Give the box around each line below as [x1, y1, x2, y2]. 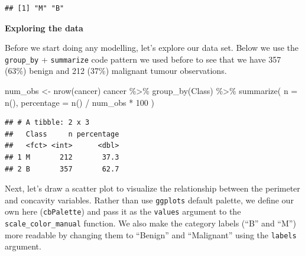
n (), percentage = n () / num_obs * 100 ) [5, 96, 154, 108]
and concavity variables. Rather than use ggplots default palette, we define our [5, 193, 294, 206]
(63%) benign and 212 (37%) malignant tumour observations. [5, 64, 227, 77]
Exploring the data [5, 21, 83, 34]
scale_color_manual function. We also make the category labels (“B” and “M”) [5, 217, 296, 229]
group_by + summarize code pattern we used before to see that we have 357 [5, 53, 281, 65]
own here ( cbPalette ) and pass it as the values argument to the [5, 205, 241, 218]
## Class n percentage [5, 129, 119, 138]
